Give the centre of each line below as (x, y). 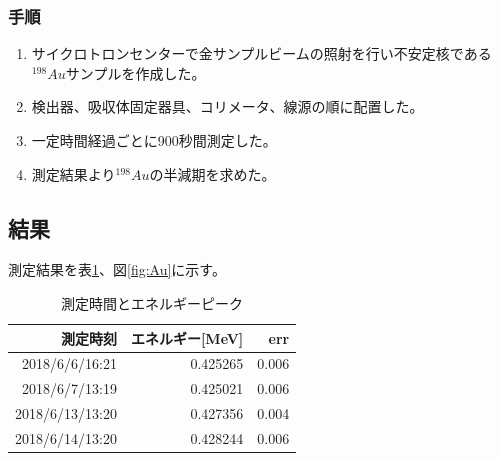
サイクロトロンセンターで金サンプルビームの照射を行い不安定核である (261, 53)
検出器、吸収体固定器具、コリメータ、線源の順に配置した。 (227, 106)
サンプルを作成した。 (135, 72)
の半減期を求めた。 (212, 173)
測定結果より (73, 173)
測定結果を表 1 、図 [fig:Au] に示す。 (117, 269)
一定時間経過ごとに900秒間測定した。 (154, 140)
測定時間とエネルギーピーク (152, 302)
